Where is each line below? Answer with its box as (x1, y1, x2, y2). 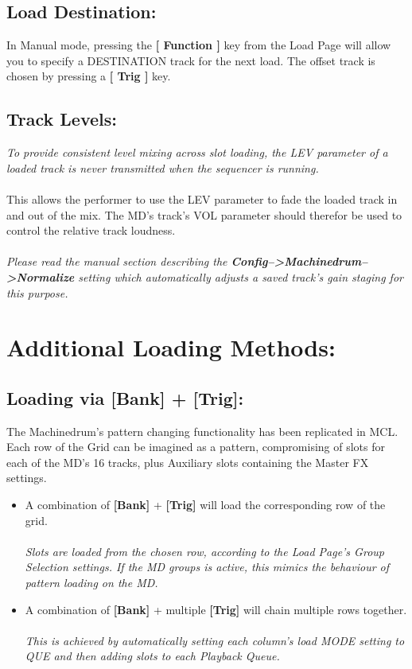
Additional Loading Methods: (6, 331, 336, 364)
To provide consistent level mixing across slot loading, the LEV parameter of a (6, 144, 388, 161)
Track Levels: (6, 107, 117, 131)
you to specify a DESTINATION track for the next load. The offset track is (6, 52, 375, 68)
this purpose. (6, 284, 68, 301)
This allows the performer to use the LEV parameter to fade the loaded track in (6, 190, 398, 207)
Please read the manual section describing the (6, 253, 227, 270)
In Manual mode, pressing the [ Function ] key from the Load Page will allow (6, 37, 391, 53)
